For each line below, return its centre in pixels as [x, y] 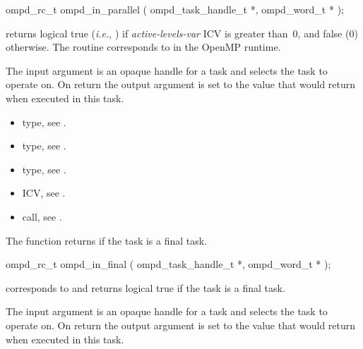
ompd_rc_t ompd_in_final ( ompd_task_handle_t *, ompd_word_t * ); [168, 264]
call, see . [42, 216]
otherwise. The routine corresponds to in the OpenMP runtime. [143, 47]
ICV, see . [44, 193]
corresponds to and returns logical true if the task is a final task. [145, 287]
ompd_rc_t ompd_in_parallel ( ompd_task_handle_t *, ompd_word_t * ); [175, 9]
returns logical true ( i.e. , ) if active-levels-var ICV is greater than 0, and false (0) [182, 33]
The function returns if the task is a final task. [107, 240]
